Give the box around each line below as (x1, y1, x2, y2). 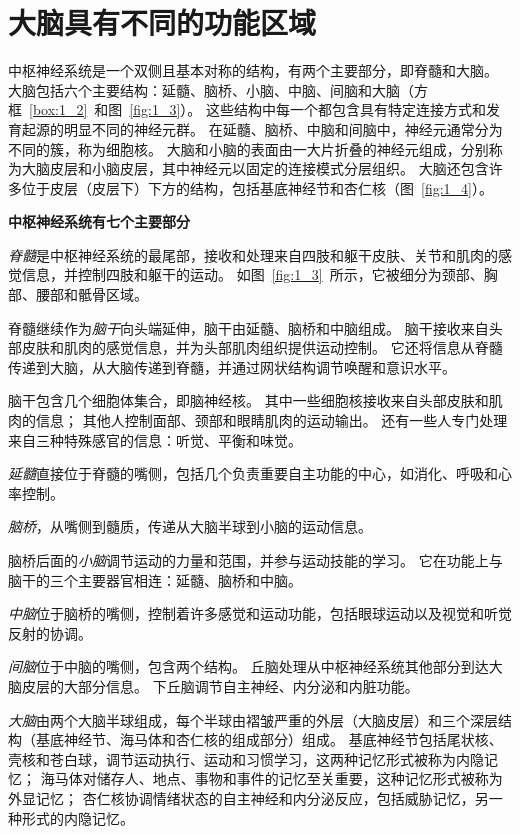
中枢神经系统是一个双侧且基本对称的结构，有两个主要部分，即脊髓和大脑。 (8, 60, 498, 81)
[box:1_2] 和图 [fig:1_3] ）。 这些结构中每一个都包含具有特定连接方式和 (29, 99, 486, 120)
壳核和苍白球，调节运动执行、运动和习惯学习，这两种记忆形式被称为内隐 (8, 748, 484, 769)
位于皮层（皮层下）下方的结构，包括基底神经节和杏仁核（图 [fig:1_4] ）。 (21, 177, 493, 198)
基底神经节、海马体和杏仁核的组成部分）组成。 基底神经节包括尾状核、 (35, 729, 503, 750)
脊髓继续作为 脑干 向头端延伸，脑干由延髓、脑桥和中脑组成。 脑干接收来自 (8, 317, 489, 338)
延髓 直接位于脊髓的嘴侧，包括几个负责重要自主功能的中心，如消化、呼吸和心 (8, 463, 512, 484)
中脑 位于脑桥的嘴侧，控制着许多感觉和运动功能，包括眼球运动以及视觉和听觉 (8, 603, 512, 624)
